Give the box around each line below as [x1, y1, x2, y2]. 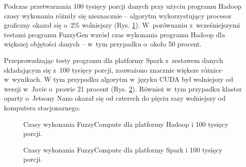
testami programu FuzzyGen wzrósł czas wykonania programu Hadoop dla [4, 29, 225, 39]
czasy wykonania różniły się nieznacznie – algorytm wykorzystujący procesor [4, 10, 232, 20]
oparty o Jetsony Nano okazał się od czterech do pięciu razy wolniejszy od [4, 93, 226, 103]
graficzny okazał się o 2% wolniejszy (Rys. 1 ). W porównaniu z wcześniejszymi [4, 20, 240, 30]
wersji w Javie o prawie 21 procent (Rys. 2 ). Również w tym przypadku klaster [4, 83, 242, 93]
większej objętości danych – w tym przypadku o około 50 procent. [4, 39, 202, 49]
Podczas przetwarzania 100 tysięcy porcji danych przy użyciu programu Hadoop [4, 1, 242, 11]
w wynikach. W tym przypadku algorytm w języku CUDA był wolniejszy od [4, 74, 233, 84]
